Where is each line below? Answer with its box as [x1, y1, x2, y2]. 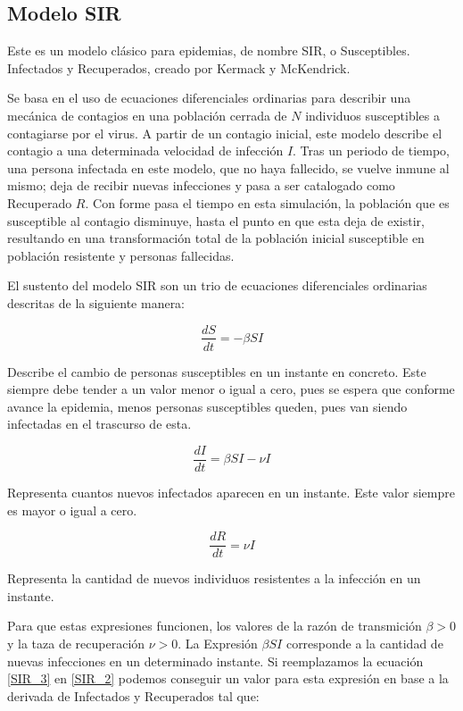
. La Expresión [178, 634, 258, 653]
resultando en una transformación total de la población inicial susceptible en [7, 229, 425, 247]
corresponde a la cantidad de [285, 634, 443, 653]
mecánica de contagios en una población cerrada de [7, 105, 287, 124]
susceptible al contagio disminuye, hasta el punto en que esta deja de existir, [7, 211, 425, 230]
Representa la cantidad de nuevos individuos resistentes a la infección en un [7, 569, 421, 588]
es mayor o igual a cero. [7, 500, 137, 519]
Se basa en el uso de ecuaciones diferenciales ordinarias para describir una [7, 88, 411, 107]
